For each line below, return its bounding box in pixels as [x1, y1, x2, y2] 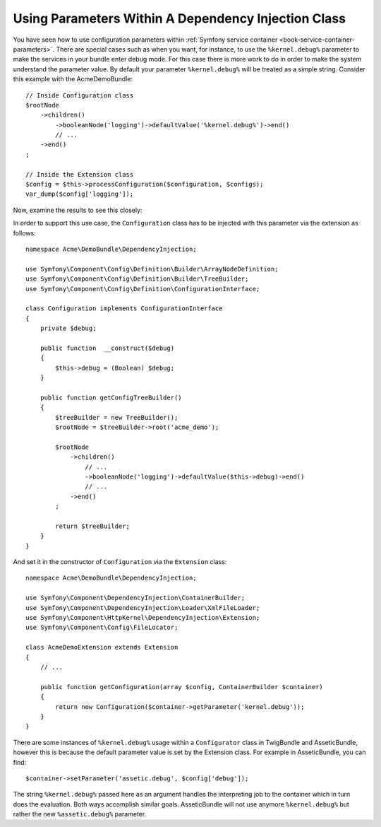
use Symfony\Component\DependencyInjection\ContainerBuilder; [25, 594, 246, 602]
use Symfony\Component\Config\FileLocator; [25, 623, 179, 632]
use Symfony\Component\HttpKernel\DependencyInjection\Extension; [25, 614, 260, 622]
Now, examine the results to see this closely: [13, 206, 143, 214]
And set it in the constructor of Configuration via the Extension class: [13, 558, 227, 566]
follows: [13, 228, 36, 237]
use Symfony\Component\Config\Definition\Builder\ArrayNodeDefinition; [25, 265, 279, 273]
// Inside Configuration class [25, 91, 134, 99]
